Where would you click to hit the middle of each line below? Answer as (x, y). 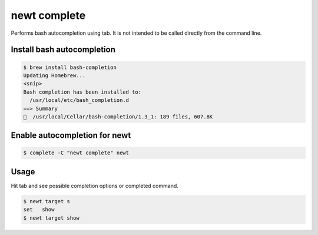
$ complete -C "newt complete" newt (76, 153)
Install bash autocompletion (63, 50)
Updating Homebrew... (54, 75)
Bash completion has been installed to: (82, 92)
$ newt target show (51, 218)
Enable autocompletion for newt (71, 135)
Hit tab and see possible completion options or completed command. (95, 186)
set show (39, 210)
